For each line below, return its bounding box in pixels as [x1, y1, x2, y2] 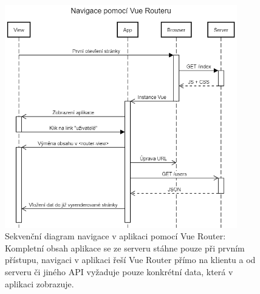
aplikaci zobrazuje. [5, 277, 74, 290]
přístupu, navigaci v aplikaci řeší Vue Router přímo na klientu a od [5, 253, 256, 266]
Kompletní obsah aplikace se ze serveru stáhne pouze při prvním [5, 241, 245, 254]
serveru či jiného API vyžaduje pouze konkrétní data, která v [5, 265, 233, 278]
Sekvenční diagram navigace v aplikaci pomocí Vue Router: [5, 230, 226, 242]
